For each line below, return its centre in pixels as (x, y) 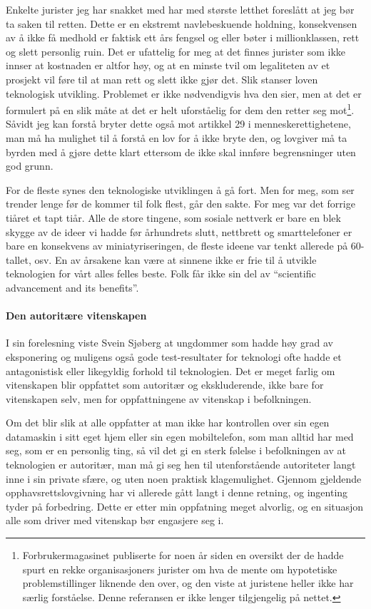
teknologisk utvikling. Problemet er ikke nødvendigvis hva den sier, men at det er (184, 93)
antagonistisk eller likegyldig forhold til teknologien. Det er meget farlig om (171, 370)
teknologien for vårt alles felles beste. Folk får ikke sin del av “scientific (161, 273)
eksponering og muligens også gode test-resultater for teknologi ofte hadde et (174, 356)
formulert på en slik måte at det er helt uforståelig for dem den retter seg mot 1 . (180, 109)
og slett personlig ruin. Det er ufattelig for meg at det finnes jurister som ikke (176, 51)
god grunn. (30, 166)
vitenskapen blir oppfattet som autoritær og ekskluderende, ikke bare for (165, 385)
